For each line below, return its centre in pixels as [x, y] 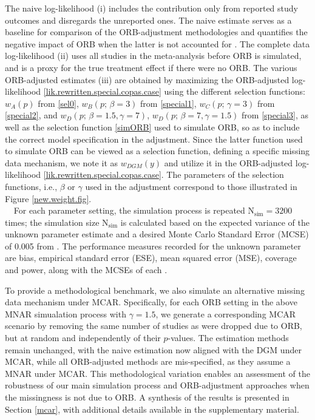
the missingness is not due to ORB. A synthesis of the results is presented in [147, 397]
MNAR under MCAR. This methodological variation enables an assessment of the [157, 373]
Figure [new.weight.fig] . [48, 198]
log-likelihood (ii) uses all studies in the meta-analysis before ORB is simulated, [153, 56]
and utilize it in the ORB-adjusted [229, 162]
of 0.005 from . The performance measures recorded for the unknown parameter [153, 246]
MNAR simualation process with [66, 313]
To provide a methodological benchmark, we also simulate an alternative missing [155, 290]
